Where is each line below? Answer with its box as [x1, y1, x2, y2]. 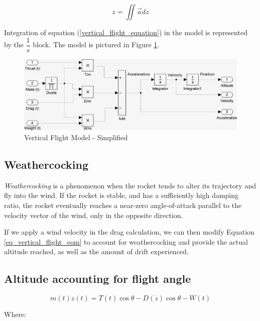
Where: [4, 309, 26, 319]
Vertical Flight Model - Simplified [24, 132, 128, 142]
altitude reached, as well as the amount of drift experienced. [4, 246, 189, 257]
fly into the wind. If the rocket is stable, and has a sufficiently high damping [4, 190, 239, 200]
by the [4, 39, 24, 50]
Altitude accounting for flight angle [4, 271, 191, 286]
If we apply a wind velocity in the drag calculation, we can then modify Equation [4, 227, 254, 237]
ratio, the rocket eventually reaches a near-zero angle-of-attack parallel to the [4, 199, 242, 210]
